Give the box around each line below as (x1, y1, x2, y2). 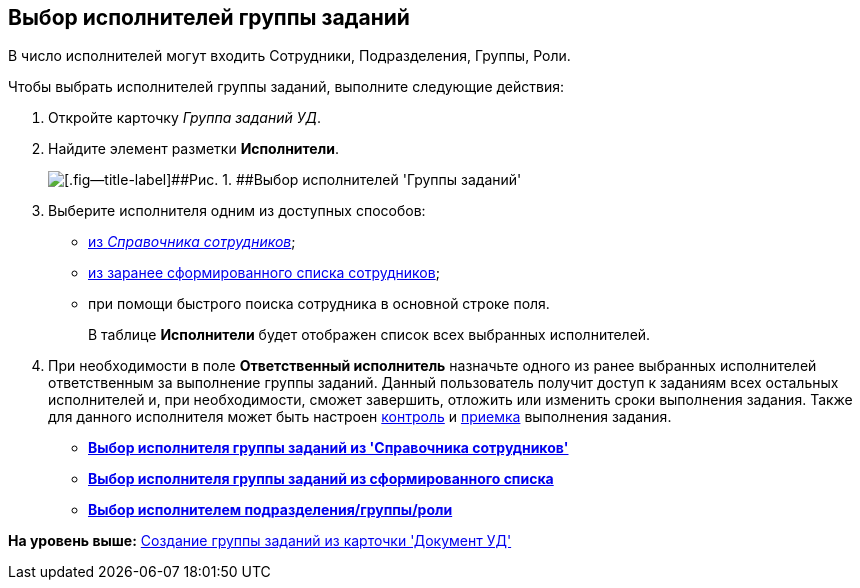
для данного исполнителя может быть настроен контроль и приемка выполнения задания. (48, 408, 672, 426)
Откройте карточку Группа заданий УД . (48, 109, 321, 127)
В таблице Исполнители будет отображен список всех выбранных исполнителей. (88, 326, 651, 344)
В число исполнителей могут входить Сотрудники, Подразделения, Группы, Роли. (8, 47, 571, 65)
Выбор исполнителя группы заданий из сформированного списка (88, 470, 554, 488)
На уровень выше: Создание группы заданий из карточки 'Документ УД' (8, 532, 512, 550)
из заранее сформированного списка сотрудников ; (88, 264, 440, 282)
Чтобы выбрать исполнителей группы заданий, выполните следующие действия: (8, 78, 565, 96)
